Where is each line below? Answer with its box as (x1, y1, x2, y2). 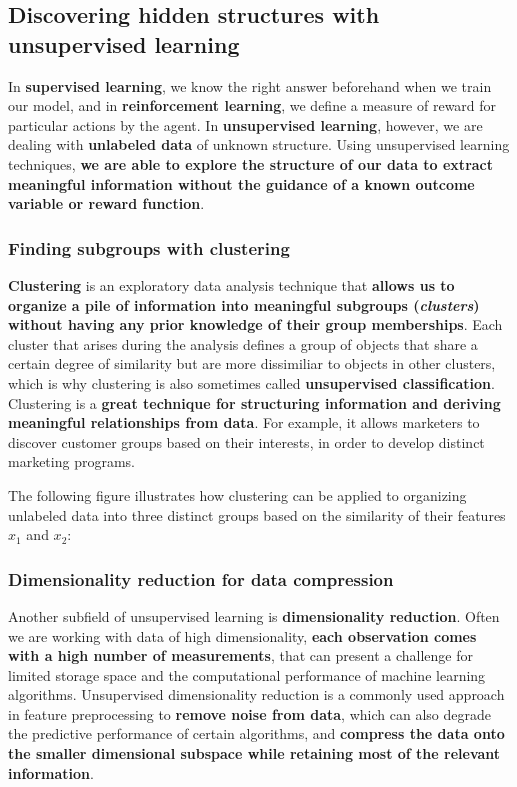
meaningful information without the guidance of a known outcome (8, 173, 475, 194)
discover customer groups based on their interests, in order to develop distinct (8, 431, 485, 452)
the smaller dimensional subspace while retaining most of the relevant (8, 743, 501, 764)
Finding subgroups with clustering (8, 235, 290, 260)
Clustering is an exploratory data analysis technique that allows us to (8, 274, 455, 295)
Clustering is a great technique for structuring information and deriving (8, 392, 501, 413)
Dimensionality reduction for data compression (8, 566, 394, 591)
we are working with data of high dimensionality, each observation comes (8, 625, 477, 646)
